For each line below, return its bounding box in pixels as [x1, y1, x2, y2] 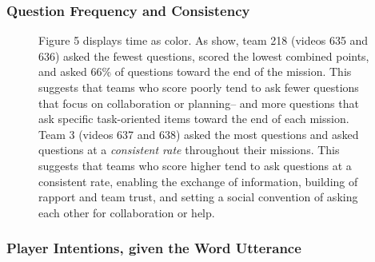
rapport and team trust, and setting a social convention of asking [38, 189, 358, 205]
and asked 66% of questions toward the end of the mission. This [38, 63, 352, 80]
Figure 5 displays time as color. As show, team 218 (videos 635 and [38, 32, 369, 49]
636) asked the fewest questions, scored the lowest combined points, [38, 47, 369, 64]
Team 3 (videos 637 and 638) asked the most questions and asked [38, 125, 359, 142]
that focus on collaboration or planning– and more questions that [38, 94, 359, 111]
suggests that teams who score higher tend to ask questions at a [38, 157, 352, 173]
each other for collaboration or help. [38, 204, 215, 220]
